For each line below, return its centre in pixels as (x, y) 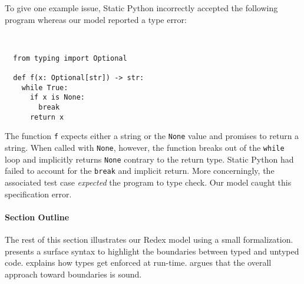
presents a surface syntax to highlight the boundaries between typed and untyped (152, 251)
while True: (45, 87)
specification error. (38, 194)
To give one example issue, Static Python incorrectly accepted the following (141, 8)
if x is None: (57, 98)
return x (47, 117)
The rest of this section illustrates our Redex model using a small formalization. (149, 239)
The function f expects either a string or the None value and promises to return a (152, 136)
